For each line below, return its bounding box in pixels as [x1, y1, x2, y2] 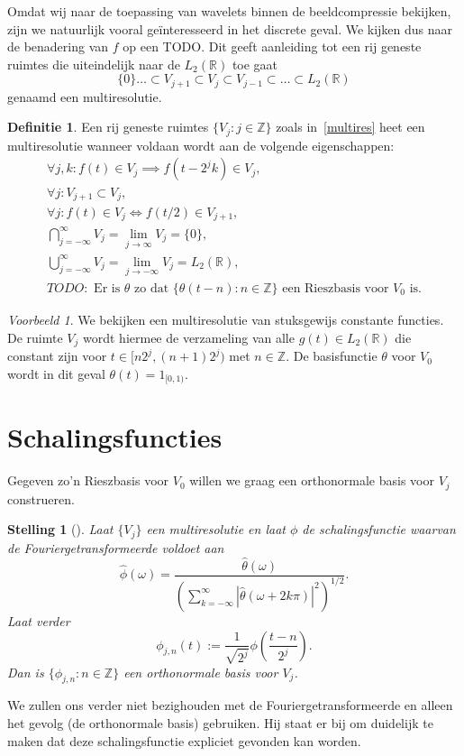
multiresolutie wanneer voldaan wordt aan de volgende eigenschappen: [7, 135, 395, 154]
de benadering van [7, 37, 109, 56]
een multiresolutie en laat [146, 520, 286, 539]
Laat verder [7, 611, 70, 630]
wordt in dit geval [7, 364, 105, 383]
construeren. [7, 489, 75, 508]
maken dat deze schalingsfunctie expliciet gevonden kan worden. [7, 731, 361, 750]
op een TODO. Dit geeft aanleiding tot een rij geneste [123, 37, 422, 56]
